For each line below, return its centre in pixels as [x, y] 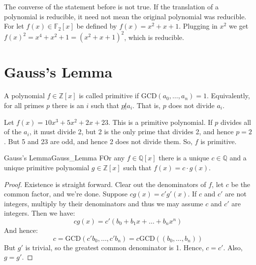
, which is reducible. [154, 37]
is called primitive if [109, 95]
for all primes [24, 105]
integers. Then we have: [40, 213]
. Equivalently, [228, 95]
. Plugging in [198, 26]
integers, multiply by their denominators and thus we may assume [104, 203]
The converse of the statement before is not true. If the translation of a [111, 6]
